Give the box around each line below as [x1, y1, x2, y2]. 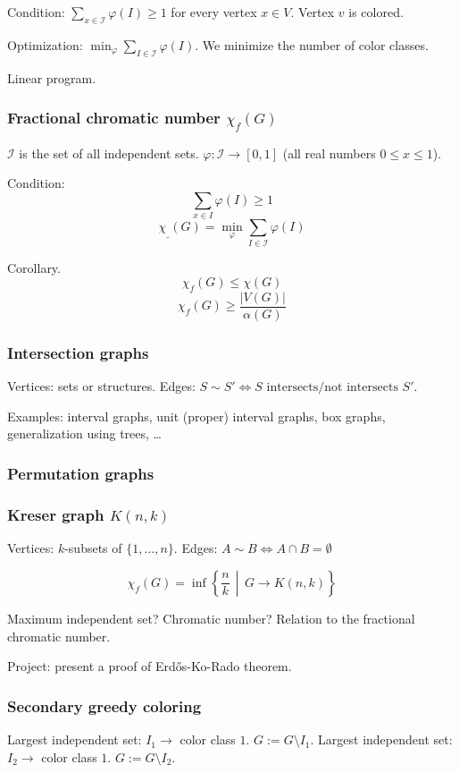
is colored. [348, 3, 404, 21]
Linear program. [7, 68, 96, 87]
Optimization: [7, 35, 83, 54]
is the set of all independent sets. [19, 143, 199, 162]
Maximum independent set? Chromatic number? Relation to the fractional [7, 609, 415, 628]
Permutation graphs [7, 462, 154, 484]
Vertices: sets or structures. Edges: [7, 377, 196, 395]
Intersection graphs [7, 341, 149, 363]
